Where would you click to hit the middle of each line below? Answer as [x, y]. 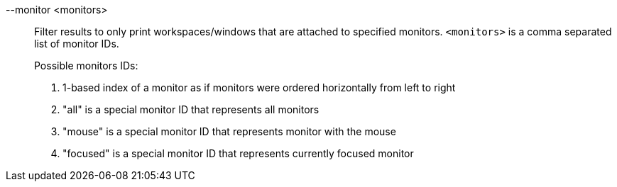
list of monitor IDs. [77, 44]
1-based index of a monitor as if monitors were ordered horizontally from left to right [259, 87]
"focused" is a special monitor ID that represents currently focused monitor [238, 153]
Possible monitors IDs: [86, 66]
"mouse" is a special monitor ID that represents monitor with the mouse [229, 131]
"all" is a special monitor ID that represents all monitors [191, 109]
